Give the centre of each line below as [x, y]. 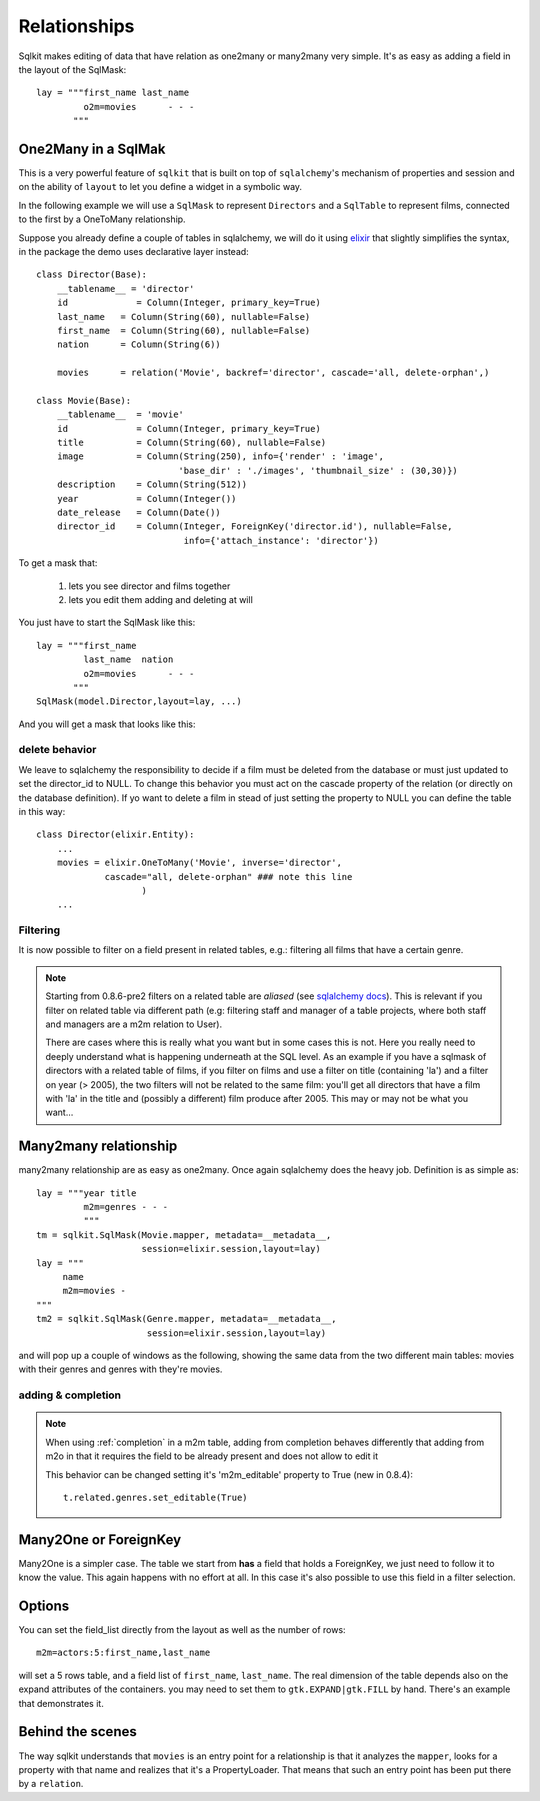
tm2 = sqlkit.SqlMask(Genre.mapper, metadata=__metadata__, [186, 1319]
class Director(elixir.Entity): [115, 834]
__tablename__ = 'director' [125, 288]
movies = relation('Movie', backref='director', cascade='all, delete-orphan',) [273, 373]
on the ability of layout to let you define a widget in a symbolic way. [160, 187]
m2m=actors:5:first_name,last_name [123, 1653]
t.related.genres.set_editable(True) [156, 1497]
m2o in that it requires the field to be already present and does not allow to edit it [212, 1456]
